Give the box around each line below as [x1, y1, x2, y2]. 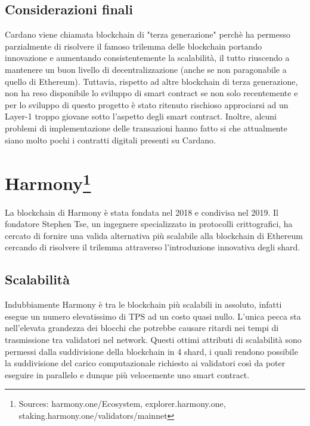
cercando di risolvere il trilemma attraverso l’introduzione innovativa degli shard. [5, 241, 300, 253]
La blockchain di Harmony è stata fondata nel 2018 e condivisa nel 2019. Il [5, 206, 278, 218]
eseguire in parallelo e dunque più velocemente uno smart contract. [5, 368, 250, 381]
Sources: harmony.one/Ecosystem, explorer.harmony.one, [18, 397, 226, 410]
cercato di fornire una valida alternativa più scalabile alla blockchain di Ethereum [5, 229, 303, 241]
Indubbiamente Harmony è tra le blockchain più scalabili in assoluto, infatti [5, 298, 282, 311]
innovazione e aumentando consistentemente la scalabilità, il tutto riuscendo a [5, 51, 290, 64]
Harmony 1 [5, 168, 91, 195]
